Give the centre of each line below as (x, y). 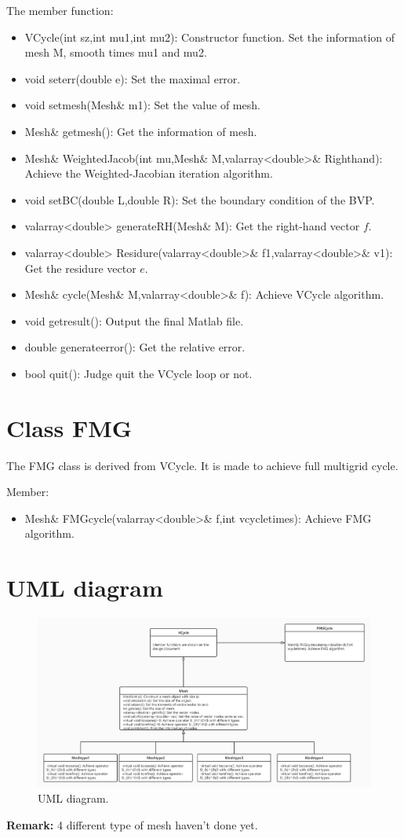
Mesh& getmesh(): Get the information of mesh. (141, 131)
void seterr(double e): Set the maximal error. (133, 78)
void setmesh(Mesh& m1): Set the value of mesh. (142, 105)
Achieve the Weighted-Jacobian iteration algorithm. (149, 173)
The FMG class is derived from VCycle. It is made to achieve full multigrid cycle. (202, 465)
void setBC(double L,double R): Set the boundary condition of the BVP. (200, 199)
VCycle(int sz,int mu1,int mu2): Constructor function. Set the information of (210, 37)
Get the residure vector (80, 268)
